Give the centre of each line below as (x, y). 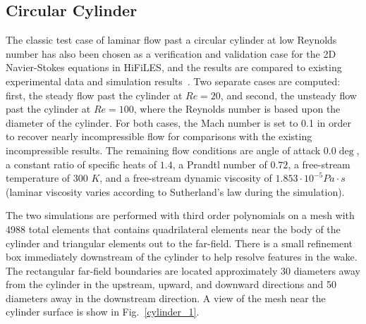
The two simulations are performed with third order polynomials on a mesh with (180, 215)
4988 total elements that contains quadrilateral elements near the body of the (173, 229)
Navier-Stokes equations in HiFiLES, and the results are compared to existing (174, 67)
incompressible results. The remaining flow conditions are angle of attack (163, 150)
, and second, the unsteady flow (288, 95)
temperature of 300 (47, 178)
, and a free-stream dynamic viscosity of (186, 178)
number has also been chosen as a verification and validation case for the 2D (171, 53)
